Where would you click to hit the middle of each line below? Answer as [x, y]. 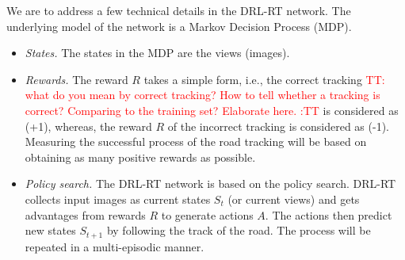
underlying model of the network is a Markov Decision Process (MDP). [179, 26]
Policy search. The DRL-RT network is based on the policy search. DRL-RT [210, 184]
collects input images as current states [118, 199]
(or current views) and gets [294, 199]
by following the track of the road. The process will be [239, 230]
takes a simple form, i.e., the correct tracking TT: [264, 79]
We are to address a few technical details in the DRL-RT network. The [179, 10]
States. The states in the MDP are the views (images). [157, 53]
